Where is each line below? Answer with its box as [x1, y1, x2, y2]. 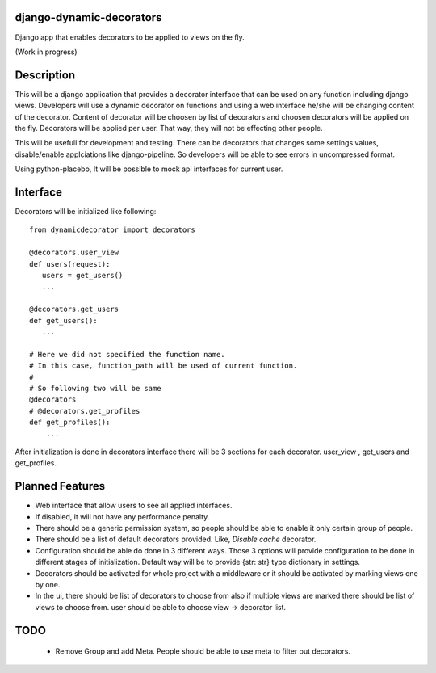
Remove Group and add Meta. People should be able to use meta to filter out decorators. [55, 646, 351, 656]
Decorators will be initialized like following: [15, 207, 157, 217]
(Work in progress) [15, 47, 78, 57]
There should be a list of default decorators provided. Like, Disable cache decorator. [35, 534, 317, 545]
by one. [35, 579, 61, 589]
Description [15, 68, 76, 82]
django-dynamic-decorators [15, 11, 162, 24]
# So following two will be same [29, 384, 161, 393]
